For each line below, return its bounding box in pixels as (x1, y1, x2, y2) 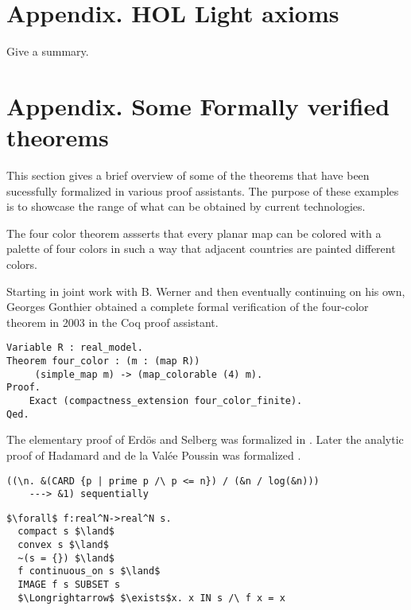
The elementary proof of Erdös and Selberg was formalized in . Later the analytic (6, 431, 404, 448)
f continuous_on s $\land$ (17, 565, 161, 577)
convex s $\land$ (17, 539, 109, 551)
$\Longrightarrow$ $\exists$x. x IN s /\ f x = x (17, 592, 285, 604)
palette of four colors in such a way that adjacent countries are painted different (6, 240, 396, 257)
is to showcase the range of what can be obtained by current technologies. (6, 198, 366, 215)
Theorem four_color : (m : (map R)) (6, 356, 200, 367)
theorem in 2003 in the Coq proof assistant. (6, 313, 219, 330)
